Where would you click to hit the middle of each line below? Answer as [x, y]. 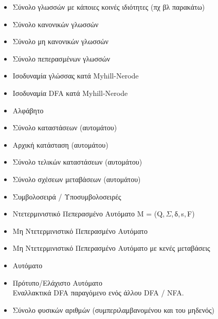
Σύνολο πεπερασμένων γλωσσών [61, 58]
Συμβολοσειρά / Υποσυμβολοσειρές [67, 196]
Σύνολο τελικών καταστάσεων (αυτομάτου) [77, 162]
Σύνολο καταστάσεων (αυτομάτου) [65, 127]
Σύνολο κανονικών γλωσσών [56, 24]
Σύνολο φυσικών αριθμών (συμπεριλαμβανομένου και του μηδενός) [113, 310]
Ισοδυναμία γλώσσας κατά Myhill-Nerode [76, 76]
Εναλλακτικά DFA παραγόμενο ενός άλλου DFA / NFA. [98, 293]
